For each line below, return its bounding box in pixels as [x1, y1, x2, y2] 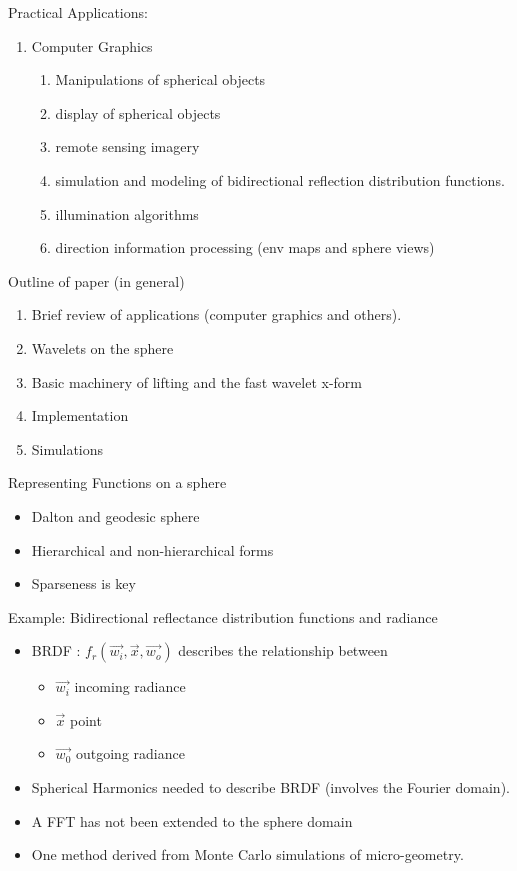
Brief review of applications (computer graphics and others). [31, 304, 402, 325]
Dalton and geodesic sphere [31, 505, 200, 526]
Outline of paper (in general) [8, 270, 185, 291]
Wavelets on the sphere [31, 337, 174, 358]
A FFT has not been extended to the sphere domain [31, 810, 353, 831]
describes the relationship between [178, 640, 388, 661]
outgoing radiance [75, 743, 185, 764]
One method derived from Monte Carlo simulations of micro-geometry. [31, 844, 464, 865]
